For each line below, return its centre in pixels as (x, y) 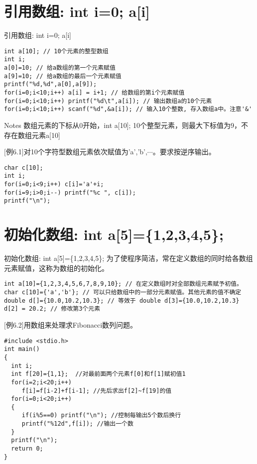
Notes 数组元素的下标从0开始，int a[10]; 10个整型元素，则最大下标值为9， (123, 125)
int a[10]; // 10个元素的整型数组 (56, 51)
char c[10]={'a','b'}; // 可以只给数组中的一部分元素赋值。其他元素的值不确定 (123, 292)
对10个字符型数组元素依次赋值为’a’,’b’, (85, 152)
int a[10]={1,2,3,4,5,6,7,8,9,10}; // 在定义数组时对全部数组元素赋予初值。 (123, 284)
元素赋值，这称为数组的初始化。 (56, 268)
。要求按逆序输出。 (184, 152)
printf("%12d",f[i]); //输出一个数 (77, 424)
